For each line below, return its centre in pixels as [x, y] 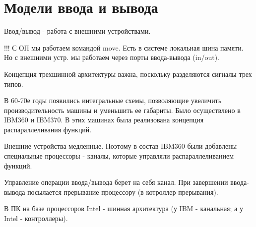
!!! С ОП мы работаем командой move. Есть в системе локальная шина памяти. [124, 47]
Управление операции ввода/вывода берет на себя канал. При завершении [116, 182]
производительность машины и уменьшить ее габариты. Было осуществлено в [122, 110]
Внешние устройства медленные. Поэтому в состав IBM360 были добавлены [121, 146]
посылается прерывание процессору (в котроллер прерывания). [123, 192]
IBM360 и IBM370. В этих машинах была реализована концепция [104, 120]
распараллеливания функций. [48, 129]
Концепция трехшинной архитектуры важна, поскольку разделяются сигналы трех [128, 74]
